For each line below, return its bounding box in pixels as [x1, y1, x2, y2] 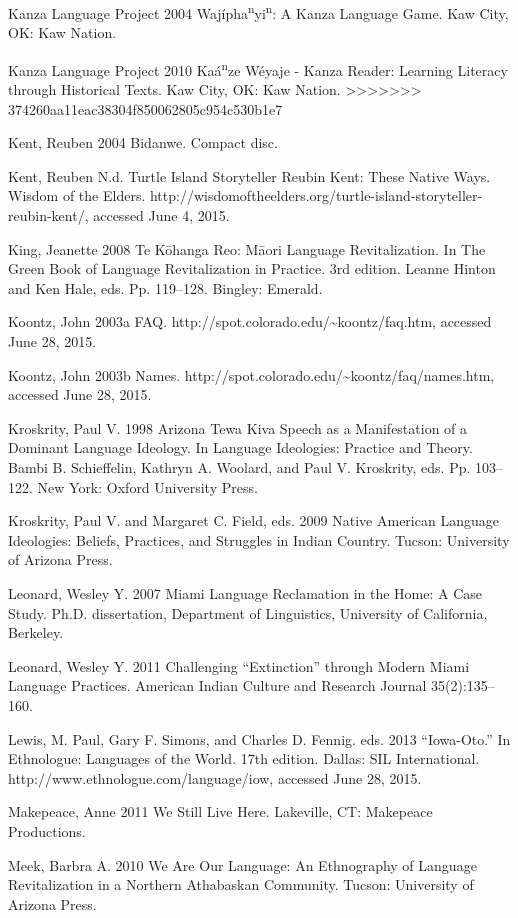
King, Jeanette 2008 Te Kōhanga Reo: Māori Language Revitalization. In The [8, 238, 486, 259]
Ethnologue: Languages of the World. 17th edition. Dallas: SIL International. [8, 748, 480, 769]
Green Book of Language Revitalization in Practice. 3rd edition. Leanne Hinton [8, 258, 496, 279]
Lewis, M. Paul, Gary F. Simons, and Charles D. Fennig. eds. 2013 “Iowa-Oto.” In [8, 728, 511, 749]
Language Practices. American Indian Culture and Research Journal [8, 675, 427, 696]
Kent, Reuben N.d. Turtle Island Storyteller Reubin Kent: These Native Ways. [8, 165, 491, 186]
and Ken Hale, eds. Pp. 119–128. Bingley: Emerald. [8, 277, 323, 298]
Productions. [8, 820, 86, 841]
